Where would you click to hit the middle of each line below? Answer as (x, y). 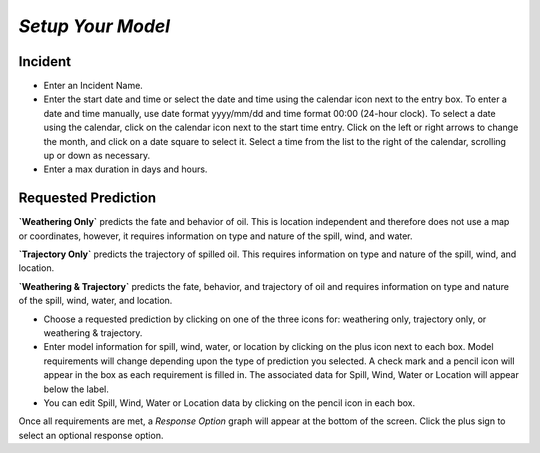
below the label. (76, 389)
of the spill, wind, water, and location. (95, 301)
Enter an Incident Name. (93, 86)
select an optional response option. (91, 435)
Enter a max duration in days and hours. (125, 169)
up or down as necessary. (96, 156)
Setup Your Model (94, 26)
